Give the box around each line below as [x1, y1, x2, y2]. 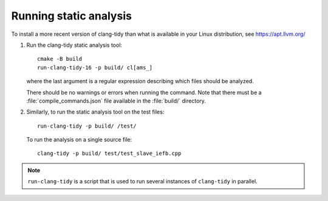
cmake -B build [37, 55, 83, 63]
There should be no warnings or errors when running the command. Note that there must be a [26, 89, 262, 96]
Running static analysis [11, 9, 132, 22]
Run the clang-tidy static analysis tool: [26, 41, 123, 49]
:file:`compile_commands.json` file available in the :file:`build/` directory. [26, 97, 207, 104]
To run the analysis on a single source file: [26, 136, 132, 143]
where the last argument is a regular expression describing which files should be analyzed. [26, 78, 255, 85]
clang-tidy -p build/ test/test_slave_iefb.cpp [37, 150, 182, 157]
